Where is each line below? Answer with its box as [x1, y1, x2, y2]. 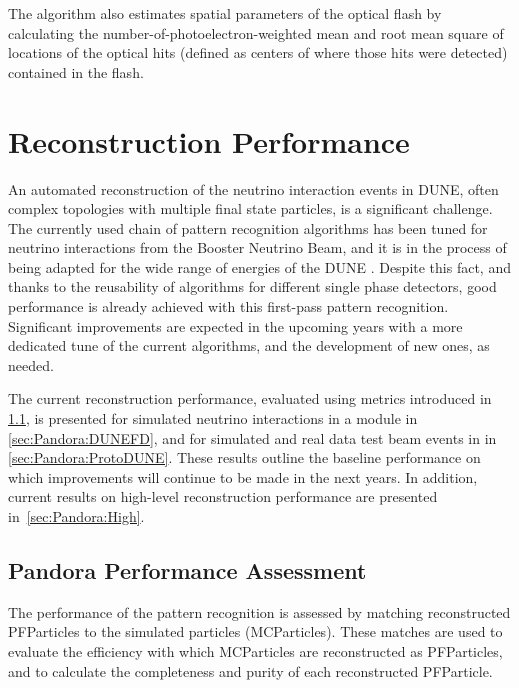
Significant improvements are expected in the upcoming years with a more [8, 315, 463, 336]
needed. [8, 354, 54, 375]
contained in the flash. [8, 61, 144, 82]
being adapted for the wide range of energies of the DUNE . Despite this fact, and [8, 256, 511, 277]
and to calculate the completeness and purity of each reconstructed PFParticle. [8, 660, 493, 681]
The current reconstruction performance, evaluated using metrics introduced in [8, 388, 492, 409]
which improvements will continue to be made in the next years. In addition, [8, 466, 478, 487]
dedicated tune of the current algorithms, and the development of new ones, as [8, 335, 490, 356]
